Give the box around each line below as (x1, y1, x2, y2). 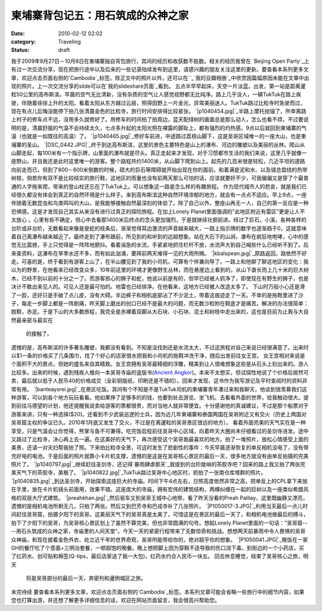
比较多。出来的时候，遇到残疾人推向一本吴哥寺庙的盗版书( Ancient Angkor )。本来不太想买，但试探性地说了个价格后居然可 (11, 369, 309, 376)
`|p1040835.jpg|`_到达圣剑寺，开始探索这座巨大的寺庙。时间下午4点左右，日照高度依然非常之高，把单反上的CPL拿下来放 (11, 477, 308, 484)
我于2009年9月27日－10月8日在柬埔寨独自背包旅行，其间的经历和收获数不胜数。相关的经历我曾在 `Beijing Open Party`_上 (11, 57, 309, 65)
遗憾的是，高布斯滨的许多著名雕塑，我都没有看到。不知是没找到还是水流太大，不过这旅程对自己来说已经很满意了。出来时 (11, 343, 309, 351)
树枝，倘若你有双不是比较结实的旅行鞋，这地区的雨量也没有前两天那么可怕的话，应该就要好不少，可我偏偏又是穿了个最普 (11, 174, 309, 182)
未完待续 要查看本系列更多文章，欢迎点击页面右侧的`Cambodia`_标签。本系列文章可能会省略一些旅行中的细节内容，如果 (11, 588, 305, 595)
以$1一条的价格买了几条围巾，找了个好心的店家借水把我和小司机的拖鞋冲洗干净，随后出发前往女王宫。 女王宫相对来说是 (11, 352, 305, 359)
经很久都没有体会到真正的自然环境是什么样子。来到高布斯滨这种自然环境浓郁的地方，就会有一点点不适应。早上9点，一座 (11, 191, 307, 198)
